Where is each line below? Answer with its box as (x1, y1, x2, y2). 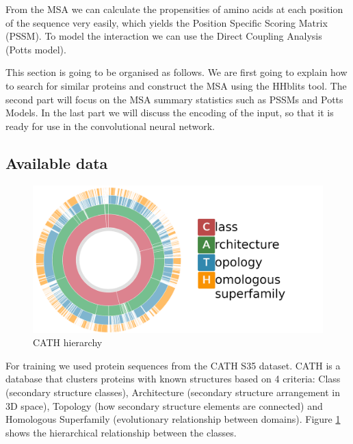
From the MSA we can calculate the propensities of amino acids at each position (5, 2, 343, 16)
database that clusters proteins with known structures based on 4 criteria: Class (5, 371, 341, 386)
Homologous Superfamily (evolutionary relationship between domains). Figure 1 (5, 412, 341, 426)
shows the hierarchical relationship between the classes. (5, 425, 237, 439)
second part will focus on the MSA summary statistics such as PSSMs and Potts (5, 92, 343, 106)
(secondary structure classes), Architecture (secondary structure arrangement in (5, 385, 340, 400)
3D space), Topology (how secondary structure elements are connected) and (5, 398, 323, 413)
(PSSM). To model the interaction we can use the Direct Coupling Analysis (5, 29, 322, 43)
